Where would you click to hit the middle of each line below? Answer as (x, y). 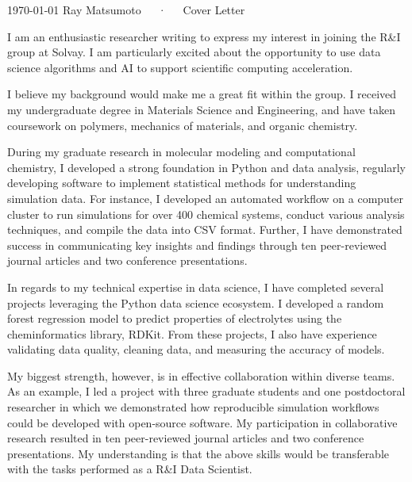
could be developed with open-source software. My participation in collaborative (202, 422)
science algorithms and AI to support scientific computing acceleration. (180, 67)
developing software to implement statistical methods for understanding (182, 183)
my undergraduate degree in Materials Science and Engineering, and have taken (201, 109)
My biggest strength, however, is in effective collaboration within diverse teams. (201, 375)
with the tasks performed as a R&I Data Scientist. (130, 469)
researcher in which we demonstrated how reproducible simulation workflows (193, 407)
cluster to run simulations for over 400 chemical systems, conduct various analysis (206, 214)
